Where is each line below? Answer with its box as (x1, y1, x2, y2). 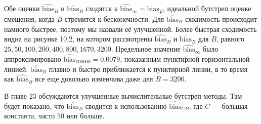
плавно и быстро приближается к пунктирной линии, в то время (49, 63, 247, 74)
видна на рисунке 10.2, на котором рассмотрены (4, 33, 152, 44)
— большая (212, 100, 248, 111)
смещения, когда (4, 13, 55, 24)
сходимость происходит (185, 13, 257, 24)
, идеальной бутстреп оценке (162, 3, 251, 14)
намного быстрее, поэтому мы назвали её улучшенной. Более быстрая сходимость (4, 23, 257, 34)
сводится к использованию (85, 100, 167, 111)
